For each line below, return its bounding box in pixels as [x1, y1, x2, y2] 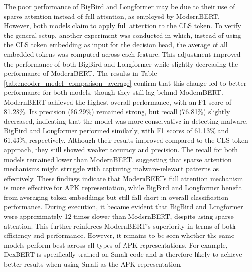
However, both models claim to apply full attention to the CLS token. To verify [4, 20, 241, 31]
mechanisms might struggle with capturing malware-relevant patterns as [4, 163, 219, 174]
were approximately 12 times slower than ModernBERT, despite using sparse [4, 211, 234, 221]
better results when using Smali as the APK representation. [4, 259, 182, 269]
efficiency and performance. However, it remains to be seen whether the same [4, 230, 234, 240]
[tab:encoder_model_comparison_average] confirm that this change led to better [4, 77, 247, 88]
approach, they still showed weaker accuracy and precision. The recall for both [4, 144, 238, 154]
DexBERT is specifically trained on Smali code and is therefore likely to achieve [4, 249, 242, 259]
